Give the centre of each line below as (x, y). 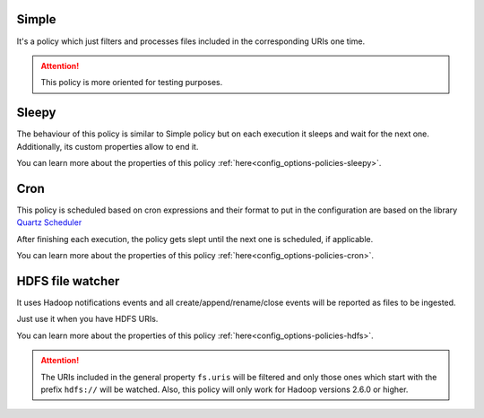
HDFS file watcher (68, 281)
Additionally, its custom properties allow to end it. (108, 146)
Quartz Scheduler (49, 222)
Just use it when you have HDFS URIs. (87, 319)
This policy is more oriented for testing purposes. (132, 83)
